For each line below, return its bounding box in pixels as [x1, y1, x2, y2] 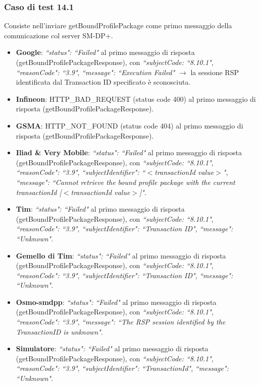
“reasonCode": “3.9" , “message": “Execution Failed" [16, 67, 175, 77]
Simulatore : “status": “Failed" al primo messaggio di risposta [16, 343, 209, 354]
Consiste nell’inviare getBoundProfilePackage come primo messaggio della [4, 20, 232, 31]
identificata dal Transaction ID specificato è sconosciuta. [16, 77, 191, 87]
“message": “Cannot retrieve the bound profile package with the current [16, 176, 235, 187]
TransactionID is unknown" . [16, 326, 103, 337]
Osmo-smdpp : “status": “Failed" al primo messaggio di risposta [16, 296, 217, 307]
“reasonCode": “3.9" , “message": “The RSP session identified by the [16, 316, 226, 327]
